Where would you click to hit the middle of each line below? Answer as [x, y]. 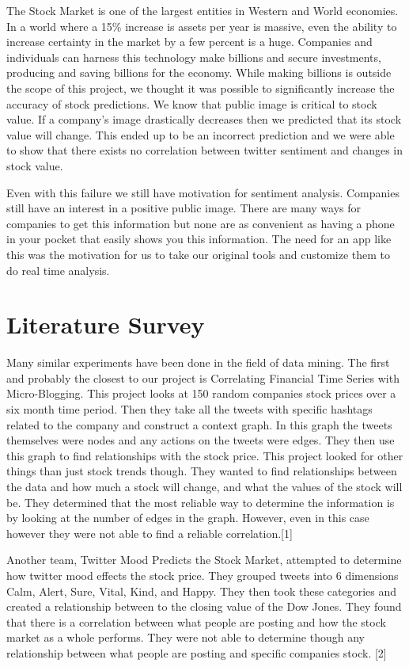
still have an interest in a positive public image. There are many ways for [184, 208]
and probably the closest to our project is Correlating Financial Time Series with [203, 377]
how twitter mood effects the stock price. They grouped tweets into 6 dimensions [203, 575]
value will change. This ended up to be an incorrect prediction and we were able [201, 134]
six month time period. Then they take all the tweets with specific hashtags [189, 409]
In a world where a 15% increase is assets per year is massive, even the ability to [202, 26]
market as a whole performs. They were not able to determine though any [186, 637]
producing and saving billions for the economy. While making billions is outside [199, 72]
